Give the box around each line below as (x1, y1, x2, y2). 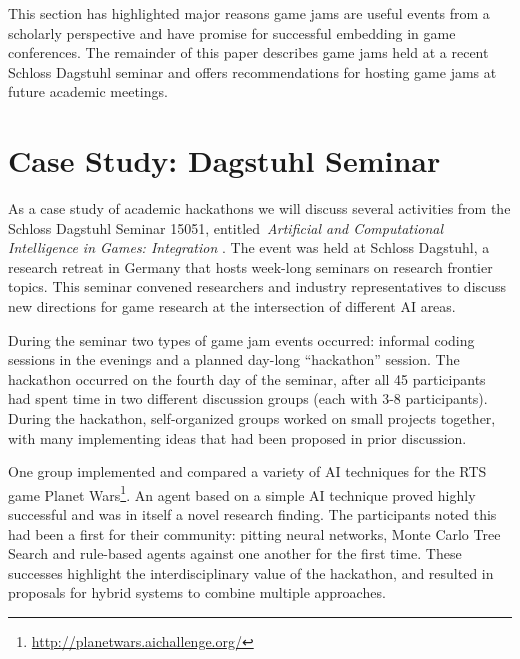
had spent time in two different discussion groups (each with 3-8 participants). (8, 388, 488, 409)
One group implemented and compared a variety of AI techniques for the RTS (8, 461, 487, 482)
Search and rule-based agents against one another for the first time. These (8, 543, 462, 564)
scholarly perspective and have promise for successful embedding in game (8, 22, 456, 43)
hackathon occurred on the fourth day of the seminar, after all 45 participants (8, 368, 486, 389)
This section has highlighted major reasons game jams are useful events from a (8, 3, 490, 23)
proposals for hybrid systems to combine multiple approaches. (8, 582, 386, 603)
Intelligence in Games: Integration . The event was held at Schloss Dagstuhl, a (8, 237, 490, 258)
